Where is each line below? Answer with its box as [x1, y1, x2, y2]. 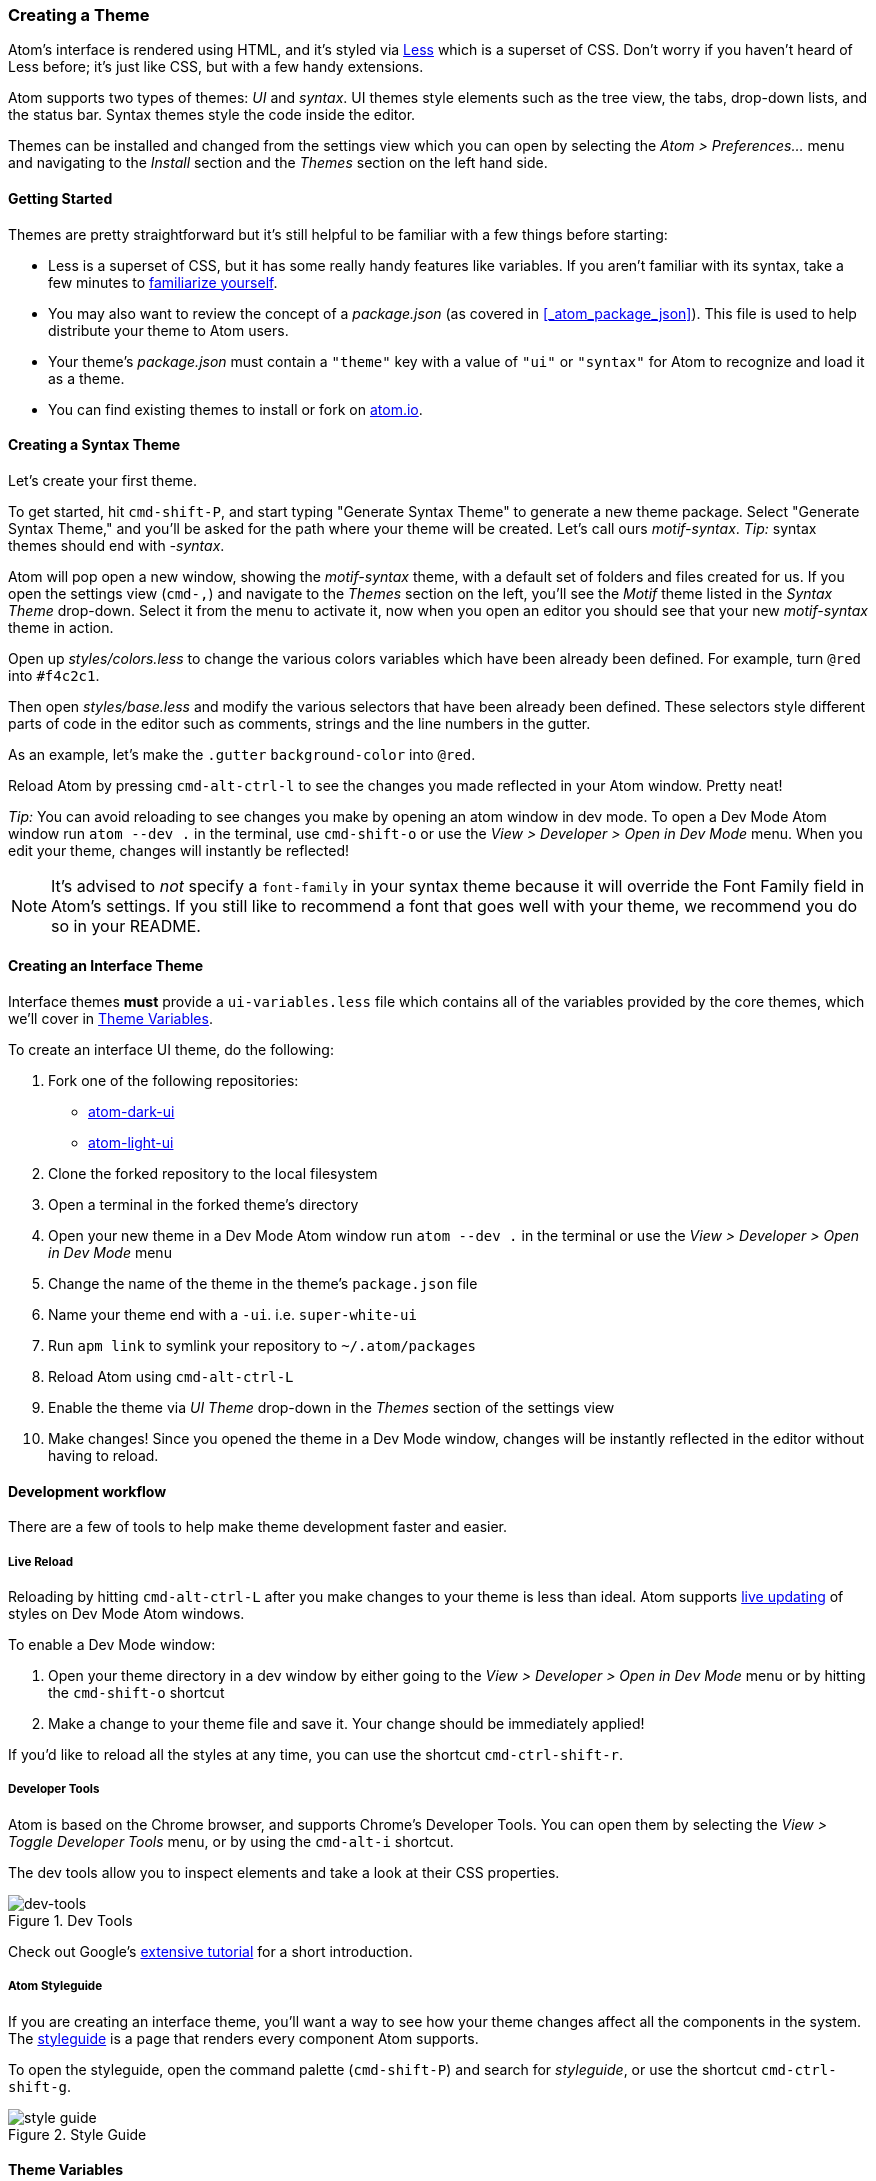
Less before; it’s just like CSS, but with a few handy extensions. [8, 58, 424, 76]
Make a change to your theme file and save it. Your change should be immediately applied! [48, 1715, 645, 1733]
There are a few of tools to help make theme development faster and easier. [8, 1518, 508, 1536]
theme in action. [8, 618, 114, 636]
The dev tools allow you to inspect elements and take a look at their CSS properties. [8, 1863, 560, 1881]
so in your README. [51, 915, 201, 936]
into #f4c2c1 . [8, 666, 100, 684]
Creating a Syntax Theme [8, 436, 181, 454]
